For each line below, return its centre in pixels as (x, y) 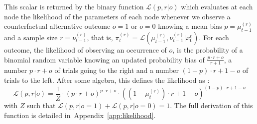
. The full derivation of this (211, 105)
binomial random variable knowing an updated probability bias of (104, 59)
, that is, (100, 37)
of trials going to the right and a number (117, 70)
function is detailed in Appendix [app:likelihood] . (80, 115)
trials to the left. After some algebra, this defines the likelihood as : (107, 80)
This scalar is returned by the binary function (74, 6)
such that (41, 105)
